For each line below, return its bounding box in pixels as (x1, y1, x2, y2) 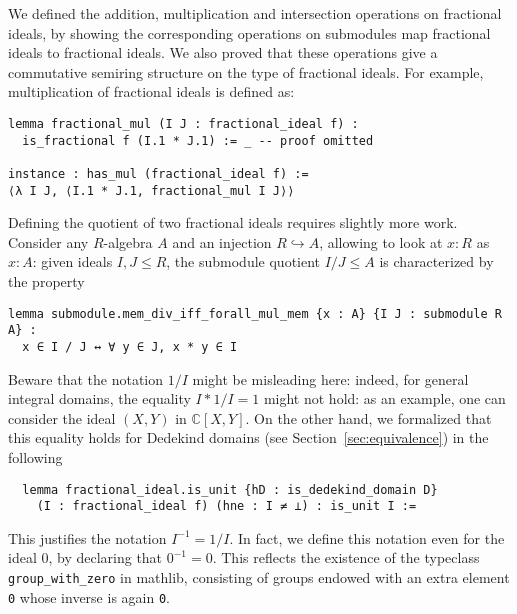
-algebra (103, 231, 153, 252)
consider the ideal (8, 407, 116, 428)
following (8, 446, 63, 467)
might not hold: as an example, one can (263, 388, 506, 409)
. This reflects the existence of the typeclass (212, 547, 480, 568)
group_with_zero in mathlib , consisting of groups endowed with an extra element (8, 567, 510, 588)
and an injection (172, 231, 272, 252)
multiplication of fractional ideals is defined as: (8, 81, 295, 102)
